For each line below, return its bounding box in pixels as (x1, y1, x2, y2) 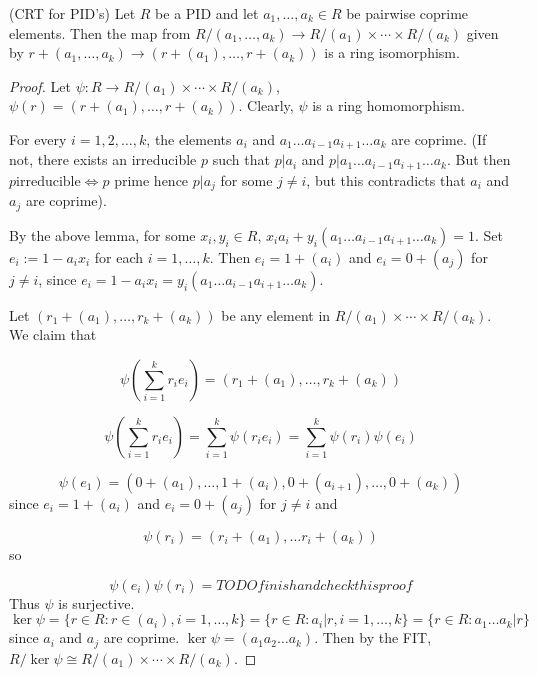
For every (9, 128, 67, 149)
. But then (446, 149, 511, 170)
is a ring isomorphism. (324, 42, 460, 63)
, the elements (146, 128, 232, 149)
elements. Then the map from (9, 22, 191, 43)
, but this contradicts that (306, 169, 466, 190)
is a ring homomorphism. (312, 95, 465, 116)
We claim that (9, 324, 97, 345)
